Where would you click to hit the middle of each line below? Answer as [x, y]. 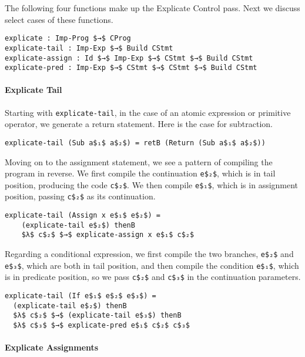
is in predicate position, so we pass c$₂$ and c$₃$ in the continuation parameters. [153, 277]
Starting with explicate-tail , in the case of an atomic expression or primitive [148, 112]
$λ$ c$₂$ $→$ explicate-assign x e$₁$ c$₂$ [108, 235]
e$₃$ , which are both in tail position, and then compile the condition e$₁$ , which [152, 265]
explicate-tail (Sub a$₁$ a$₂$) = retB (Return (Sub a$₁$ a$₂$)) [135, 143]
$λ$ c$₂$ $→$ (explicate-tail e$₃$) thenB [97, 316]
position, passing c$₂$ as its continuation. [80, 196]
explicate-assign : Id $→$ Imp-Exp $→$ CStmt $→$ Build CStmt [129, 58]
